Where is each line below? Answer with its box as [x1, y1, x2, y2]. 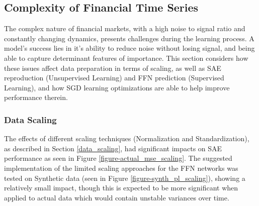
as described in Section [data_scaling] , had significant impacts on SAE [4, 143, 222, 153]
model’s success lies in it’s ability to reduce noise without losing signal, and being [4, 43, 255, 53]
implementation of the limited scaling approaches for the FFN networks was [4, 162, 238, 173]
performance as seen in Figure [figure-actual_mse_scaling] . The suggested [4, 153, 232, 163]
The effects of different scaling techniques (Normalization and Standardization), [4, 133, 249, 144]
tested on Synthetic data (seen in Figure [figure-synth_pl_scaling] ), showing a [4, 172, 245, 183]
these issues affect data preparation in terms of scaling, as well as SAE [4, 62, 221, 73]
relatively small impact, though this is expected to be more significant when [4, 182, 238, 193]
